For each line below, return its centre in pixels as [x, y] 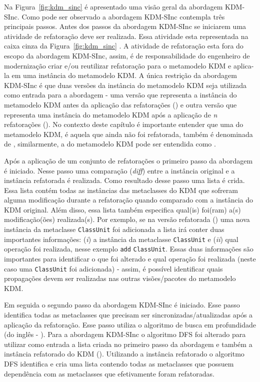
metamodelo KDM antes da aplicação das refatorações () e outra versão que [120, 104]
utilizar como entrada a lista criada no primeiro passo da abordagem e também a [128, 344]
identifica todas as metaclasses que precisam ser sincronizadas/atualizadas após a [128, 315]
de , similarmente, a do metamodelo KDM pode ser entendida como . [110, 144]
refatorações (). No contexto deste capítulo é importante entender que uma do [124, 124]
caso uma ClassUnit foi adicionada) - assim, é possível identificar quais [113, 268]
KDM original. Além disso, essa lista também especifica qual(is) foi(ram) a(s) [122, 209]
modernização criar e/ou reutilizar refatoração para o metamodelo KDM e [118, 65]
